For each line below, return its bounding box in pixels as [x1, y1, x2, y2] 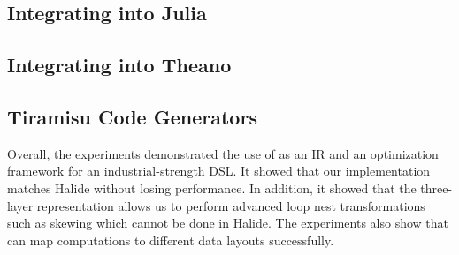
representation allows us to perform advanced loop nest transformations [36, 196, 425, 214]
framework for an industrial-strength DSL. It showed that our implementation [7, 161, 431, 180]
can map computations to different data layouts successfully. [7, 230, 334, 249]
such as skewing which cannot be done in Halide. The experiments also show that [7, 214, 449, 232]
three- [420, 178, 453, 197]
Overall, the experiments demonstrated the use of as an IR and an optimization [7, 144, 439, 162]
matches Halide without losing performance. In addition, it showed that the [7, 178, 417, 197]
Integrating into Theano [7, 51, 232, 79]
